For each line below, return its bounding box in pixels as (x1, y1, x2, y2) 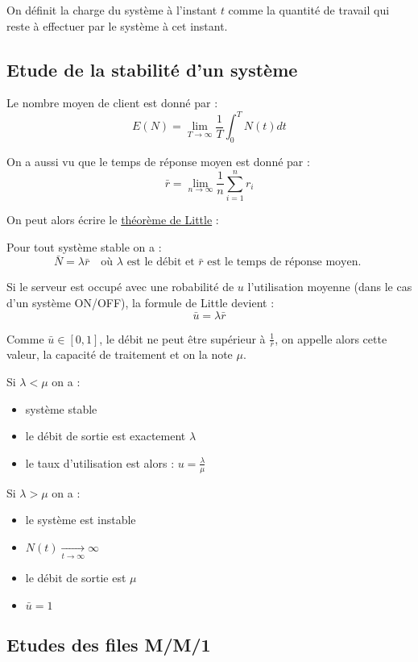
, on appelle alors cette (275, 330, 387, 347)
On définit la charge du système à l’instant (6, 2, 217, 18)
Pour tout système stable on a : (6, 238, 162, 255)
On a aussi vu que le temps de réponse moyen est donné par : (6, 153, 310, 170)
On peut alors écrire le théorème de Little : (6, 211, 219, 227)
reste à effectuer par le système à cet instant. (6, 17, 228, 34)
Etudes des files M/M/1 (6, 632, 211, 657)
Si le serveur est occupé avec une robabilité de (6, 278, 234, 295)
